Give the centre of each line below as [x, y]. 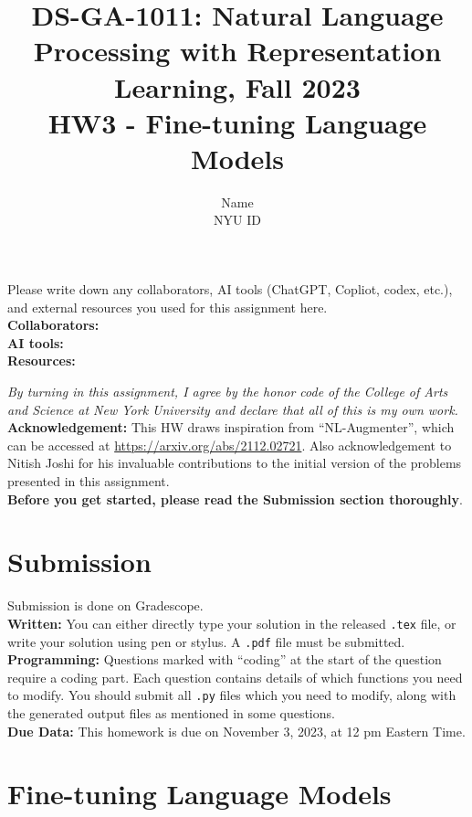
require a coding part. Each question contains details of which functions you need [235, 677]
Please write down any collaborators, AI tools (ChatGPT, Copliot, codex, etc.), [230, 289]
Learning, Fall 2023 [237, 86]
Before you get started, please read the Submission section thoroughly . [235, 499]
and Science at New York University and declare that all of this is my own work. [233, 409]
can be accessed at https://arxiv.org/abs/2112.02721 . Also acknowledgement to [230, 445]
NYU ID [237, 220]
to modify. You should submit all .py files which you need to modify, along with [232, 695]
